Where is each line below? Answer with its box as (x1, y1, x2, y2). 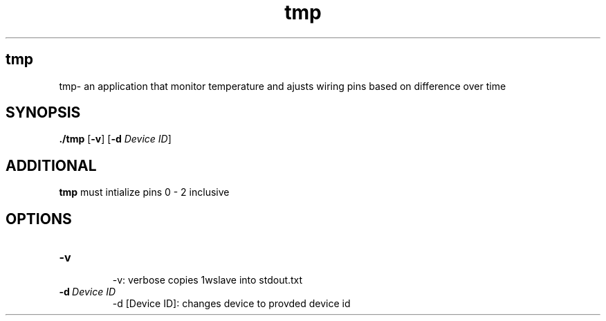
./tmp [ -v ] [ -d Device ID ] (59, 133, 172, 145)
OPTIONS (6, 210, 72, 228)
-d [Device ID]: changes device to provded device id (112, 297, 351, 310)
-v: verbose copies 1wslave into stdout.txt (112, 274, 303, 286)
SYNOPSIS (6, 104, 81, 122)
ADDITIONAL (6, 156, 97, 174)
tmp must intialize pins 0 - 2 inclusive (59, 186, 230, 199)
